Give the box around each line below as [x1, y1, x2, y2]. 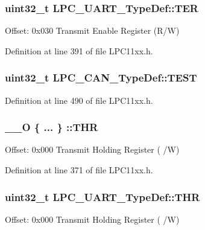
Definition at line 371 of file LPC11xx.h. [5, 164, 153, 176]
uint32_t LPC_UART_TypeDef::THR [5, 189, 200, 204]
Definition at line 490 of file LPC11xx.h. [5, 94, 153, 106]
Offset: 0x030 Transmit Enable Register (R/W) [5, 24, 180, 37]
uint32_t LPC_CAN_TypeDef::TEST [5, 70, 197, 85]
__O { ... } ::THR [5, 120, 98, 135]
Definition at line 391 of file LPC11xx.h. [5, 44, 153, 57]
